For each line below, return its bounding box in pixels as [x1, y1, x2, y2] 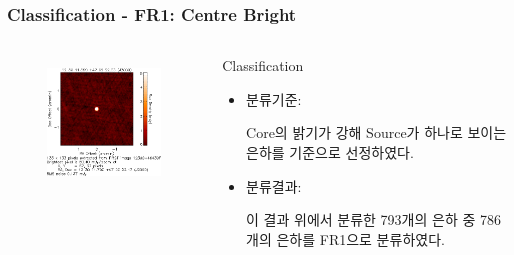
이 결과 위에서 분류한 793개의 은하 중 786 [246, 209, 501, 230]
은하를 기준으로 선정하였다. [246, 142, 414, 162]
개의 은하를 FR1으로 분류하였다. [246, 228, 445, 249]
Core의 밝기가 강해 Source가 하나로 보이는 [246, 122, 507, 143]
